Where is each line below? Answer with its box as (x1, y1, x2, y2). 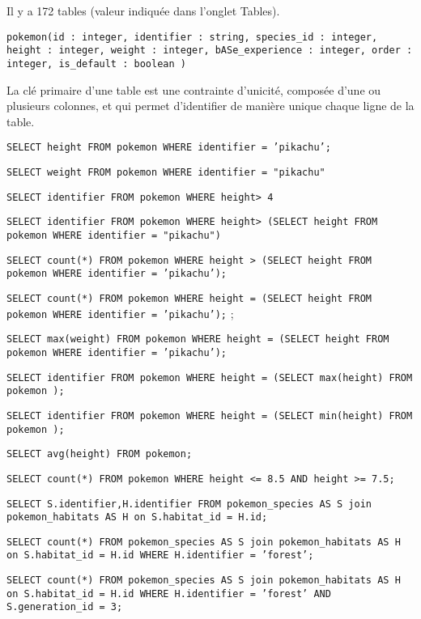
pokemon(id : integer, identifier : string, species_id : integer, (6, 31, 378, 43)
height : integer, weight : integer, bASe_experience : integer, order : (6, 45, 413, 57)
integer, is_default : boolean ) (6, 57, 186, 70)
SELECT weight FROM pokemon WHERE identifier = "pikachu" (6, 167, 325, 178)
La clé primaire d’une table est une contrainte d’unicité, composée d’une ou (6, 81, 381, 98)
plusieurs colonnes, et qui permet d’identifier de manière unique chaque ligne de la (6, 97, 415, 114)
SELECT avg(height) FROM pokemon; (6, 448, 193, 460)
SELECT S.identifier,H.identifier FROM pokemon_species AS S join (6, 498, 372, 510)
